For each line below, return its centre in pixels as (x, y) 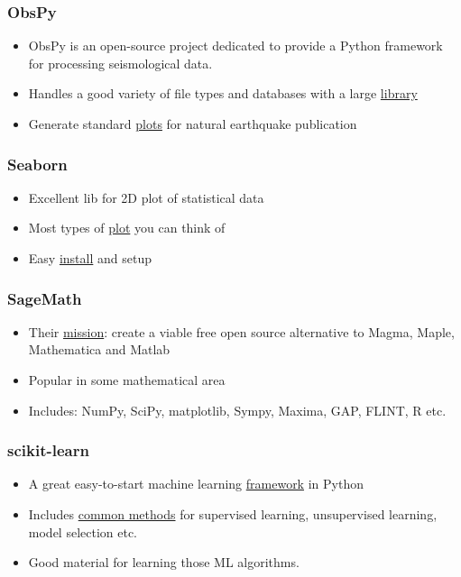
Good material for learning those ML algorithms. (164, 562)
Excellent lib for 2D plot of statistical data (146, 197)
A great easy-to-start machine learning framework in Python (196, 484)
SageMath (45, 298)
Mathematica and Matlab (99, 349)
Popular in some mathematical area (127, 380)
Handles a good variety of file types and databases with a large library (223, 93)
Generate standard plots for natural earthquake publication (193, 124)
